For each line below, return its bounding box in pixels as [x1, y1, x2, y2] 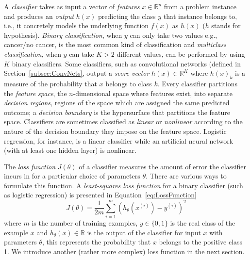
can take [69, 49, 94, 59]
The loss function [4, 161, 56, 171]
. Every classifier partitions [157, 78, 237, 88]
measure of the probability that [4, 78, 97, 88]
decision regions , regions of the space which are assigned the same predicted [4, 97, 230, 108]
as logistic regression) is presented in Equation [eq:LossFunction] [4, 190, 197, 200]
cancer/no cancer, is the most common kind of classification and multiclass [4, 39, 226, 49]
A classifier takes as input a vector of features [4, 1, 140, 11]
